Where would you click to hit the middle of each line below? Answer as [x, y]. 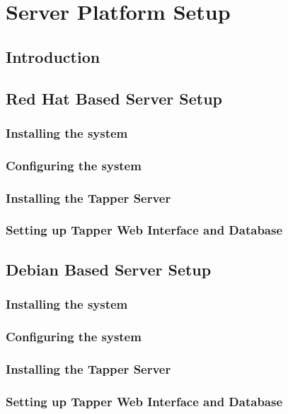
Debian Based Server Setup [109, 269]
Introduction [53, 56]
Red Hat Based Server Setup [114, 98]
